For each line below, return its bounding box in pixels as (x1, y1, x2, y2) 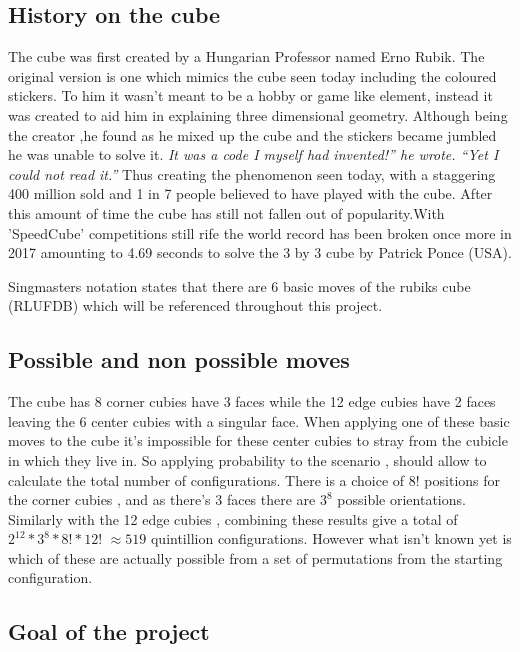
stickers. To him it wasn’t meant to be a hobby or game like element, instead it (8, 85, 493, 106)
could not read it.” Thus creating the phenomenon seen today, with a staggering (8, 163, 496, 184)
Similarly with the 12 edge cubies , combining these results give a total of (8, 508, 458, 529)
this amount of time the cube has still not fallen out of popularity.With (8, 202, 445, 223)
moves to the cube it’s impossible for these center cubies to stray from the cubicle (8, 430, 508, 451)
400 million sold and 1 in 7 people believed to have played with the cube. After (8, 183, 493, 204)
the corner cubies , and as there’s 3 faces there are (8, 489, 316, 510)
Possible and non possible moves (8, 344, 350, 375)
